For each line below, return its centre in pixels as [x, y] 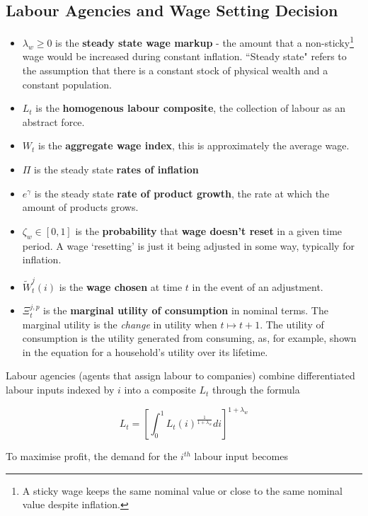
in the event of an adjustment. [258, 286]
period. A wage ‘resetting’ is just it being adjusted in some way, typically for [188, 245]
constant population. [67, 84]
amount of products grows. [80, 207]
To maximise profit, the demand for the [92, 456]
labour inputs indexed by [60, 390]
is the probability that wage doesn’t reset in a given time [209, 230]
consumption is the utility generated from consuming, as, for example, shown [189, 338]
